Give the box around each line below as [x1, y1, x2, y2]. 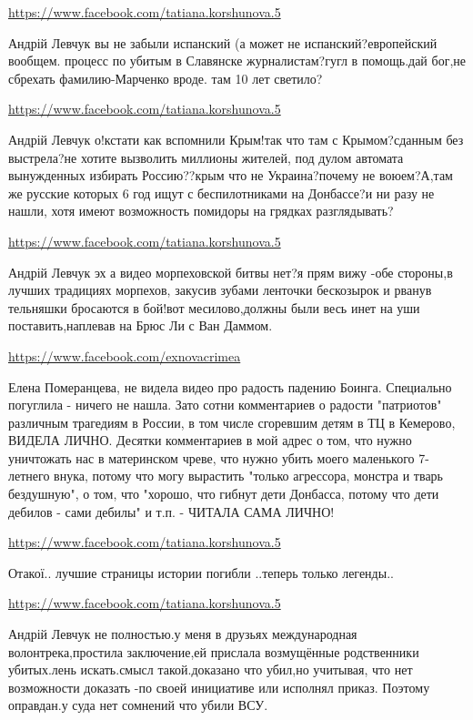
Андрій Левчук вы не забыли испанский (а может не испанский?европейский [8, 33, 438, 52]
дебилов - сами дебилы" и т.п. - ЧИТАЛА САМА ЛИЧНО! [8, 502, 335, 521]
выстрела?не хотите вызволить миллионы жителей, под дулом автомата [8, 147, 404, 167]
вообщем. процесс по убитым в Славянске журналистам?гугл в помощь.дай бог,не [8, 51, 466, 70]
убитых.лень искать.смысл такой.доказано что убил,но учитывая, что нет [8, 660, 413, 679]
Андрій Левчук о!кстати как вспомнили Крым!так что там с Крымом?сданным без [8, 129, 464, 148]
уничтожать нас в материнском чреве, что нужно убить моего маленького [8, 448, 415, 467]
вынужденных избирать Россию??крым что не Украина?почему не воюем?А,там [8, 166, 453, 185]
